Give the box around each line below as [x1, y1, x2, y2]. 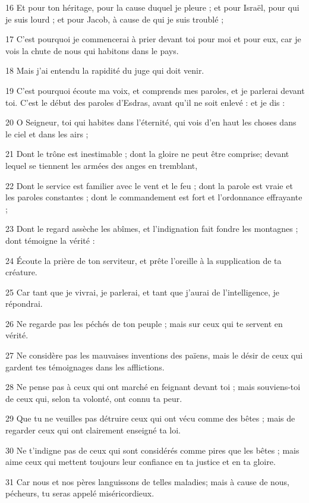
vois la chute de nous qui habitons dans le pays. [5, 44, 179, 56]
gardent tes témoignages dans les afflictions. [5, 360, 165, 373]
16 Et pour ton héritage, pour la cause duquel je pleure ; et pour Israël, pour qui [5, 1, 299, 13]
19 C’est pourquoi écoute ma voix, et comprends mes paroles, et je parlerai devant [5, 84, 305, 96]
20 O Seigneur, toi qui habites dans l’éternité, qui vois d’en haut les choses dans [5, 116, 297, 128]
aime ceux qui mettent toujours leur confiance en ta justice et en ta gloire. [5, 455, 276, 468]
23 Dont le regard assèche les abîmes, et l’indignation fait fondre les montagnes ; [5, 222, 298, 235]
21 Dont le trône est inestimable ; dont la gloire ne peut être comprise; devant [5, 147, 289, 160]
